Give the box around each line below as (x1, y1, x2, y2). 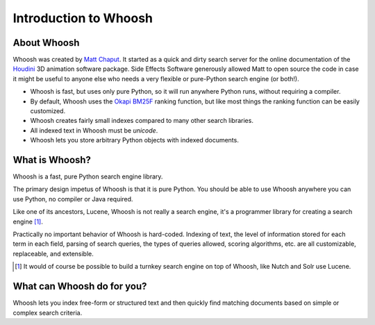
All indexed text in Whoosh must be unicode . (30, 126, 158, 135)
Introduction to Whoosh (12, 10, 153, 26)
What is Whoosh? (12, 154, 92, 166)
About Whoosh (12, 37, 80, 49)
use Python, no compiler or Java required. (12, 194, 133, 203)
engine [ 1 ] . (12, 217, 43, 226)
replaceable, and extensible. (12, 249, 94, 258)
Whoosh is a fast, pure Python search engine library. (12, 172, 163, 181)
